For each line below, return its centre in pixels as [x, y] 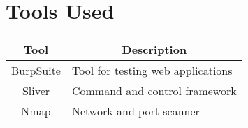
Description [154, 50]
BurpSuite [36, 71]
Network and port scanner [136, 111]
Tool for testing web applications [152, 71]
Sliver [36, 91]
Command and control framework [154, 91]
